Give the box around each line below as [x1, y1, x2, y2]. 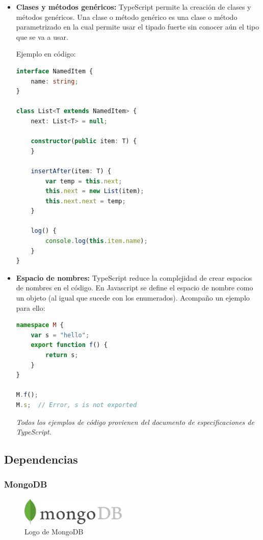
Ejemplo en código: [16, 48, 76, 59]
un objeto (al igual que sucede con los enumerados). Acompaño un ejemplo [16, 292, 250, 303]
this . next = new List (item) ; [45, 187, 144, 195]
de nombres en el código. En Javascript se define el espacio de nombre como [16, 282, 253, 293]
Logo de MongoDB [24, 526, 84, 536]
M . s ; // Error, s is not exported [16, 401, 137, 409]
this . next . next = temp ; [45, 197, 126, 205]
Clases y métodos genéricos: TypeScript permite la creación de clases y [16, 2, 251, 12]
